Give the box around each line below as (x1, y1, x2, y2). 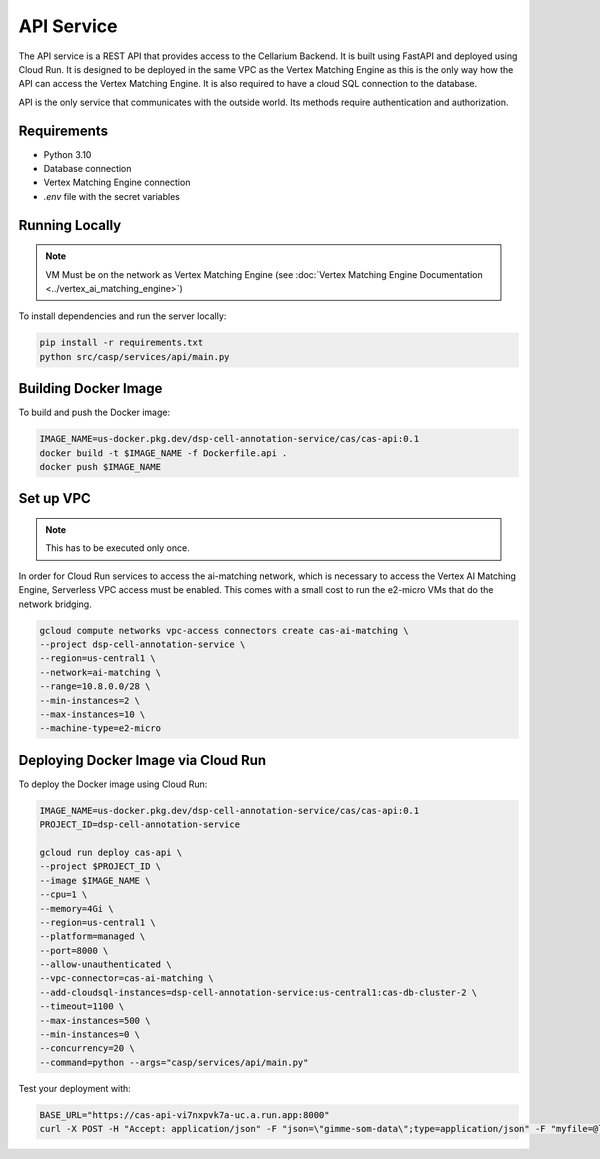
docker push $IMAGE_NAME (39, 461, 162, 473)
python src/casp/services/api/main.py (39, 351, 230, 362)
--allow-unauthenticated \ (39, 959, 172, 970)
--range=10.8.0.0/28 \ (39, 681, 151, 692)
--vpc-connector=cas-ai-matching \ (39, 973, 214, 984)
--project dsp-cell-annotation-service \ (39, 638, 246, 650)
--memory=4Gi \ (39, 903, 114, 914)
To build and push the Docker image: (18, 406, 171, 419)
